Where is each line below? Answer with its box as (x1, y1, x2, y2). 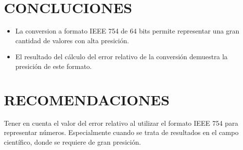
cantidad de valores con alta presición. (15, 35, 129, 45)
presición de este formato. (15, 61, 92, 71)
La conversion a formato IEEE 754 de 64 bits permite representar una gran (15, 26, 240, 36)
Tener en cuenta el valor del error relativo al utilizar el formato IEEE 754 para (4, 117, 238, 128)
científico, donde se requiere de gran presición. (4, 136, 141, 147)
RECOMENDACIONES (4, 89, 170, 109)
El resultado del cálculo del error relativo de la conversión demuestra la (15, 51, 228, 62)
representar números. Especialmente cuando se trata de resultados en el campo (4, 127, 239, 137)
